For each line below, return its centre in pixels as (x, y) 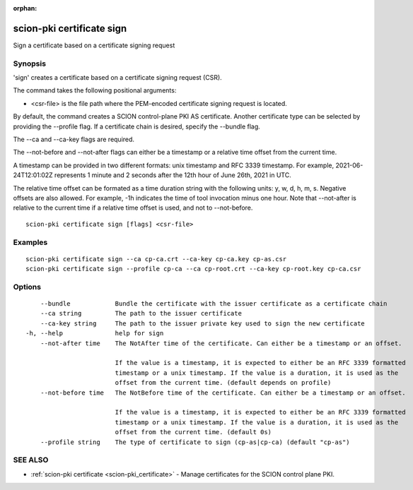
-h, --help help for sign (95, 333)
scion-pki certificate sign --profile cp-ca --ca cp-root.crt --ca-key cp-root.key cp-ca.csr (193, 269)
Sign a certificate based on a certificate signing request (94, 45)
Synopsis (29, 64)
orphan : (25, 8)
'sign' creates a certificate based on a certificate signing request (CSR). (117, 78)
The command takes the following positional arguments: (95, 90)
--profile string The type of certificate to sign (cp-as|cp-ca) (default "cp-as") (195, 442)
